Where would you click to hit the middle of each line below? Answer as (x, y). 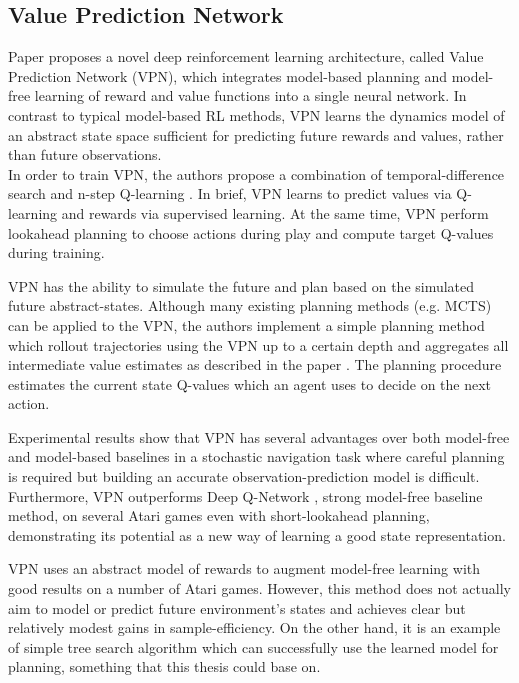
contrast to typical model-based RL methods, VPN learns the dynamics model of (256, 114)
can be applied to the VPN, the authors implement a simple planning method (246, 324)
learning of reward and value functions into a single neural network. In (250, 95)
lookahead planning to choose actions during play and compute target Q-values (251, 232)
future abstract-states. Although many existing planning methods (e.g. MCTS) (250, 305)
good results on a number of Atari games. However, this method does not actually (259, 588)
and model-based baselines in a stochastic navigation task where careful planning (256, 456)
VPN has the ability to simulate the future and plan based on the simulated (241, 285)
